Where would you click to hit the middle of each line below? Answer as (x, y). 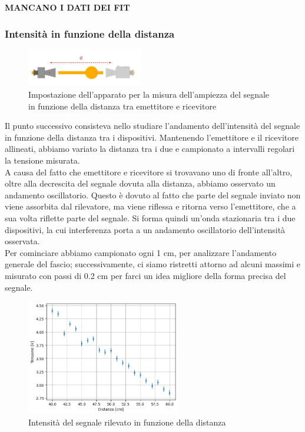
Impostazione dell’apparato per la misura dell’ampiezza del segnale (149, 94)
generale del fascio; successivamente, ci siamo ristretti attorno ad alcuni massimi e (152, 264)
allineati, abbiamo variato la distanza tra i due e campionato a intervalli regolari (150, 149)
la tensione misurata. (42, 160)
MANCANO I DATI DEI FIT (67, 7)
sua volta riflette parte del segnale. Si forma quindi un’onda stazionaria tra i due (150, 218)
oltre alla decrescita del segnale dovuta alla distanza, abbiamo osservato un (140, 183)
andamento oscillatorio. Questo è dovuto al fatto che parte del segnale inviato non (153, 195)
